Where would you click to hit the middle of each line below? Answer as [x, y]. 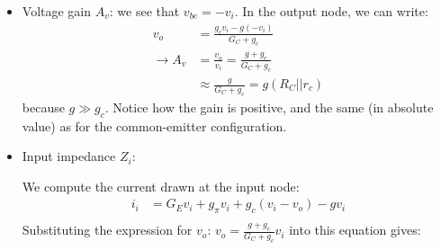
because [43, 107]
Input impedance [69, 156]
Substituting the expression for [107, 230]
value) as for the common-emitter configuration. [154, 125]
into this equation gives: [355, 230]
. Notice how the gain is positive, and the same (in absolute [269, 107]
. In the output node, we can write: [331, 11]
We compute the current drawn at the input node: [161, 186]
